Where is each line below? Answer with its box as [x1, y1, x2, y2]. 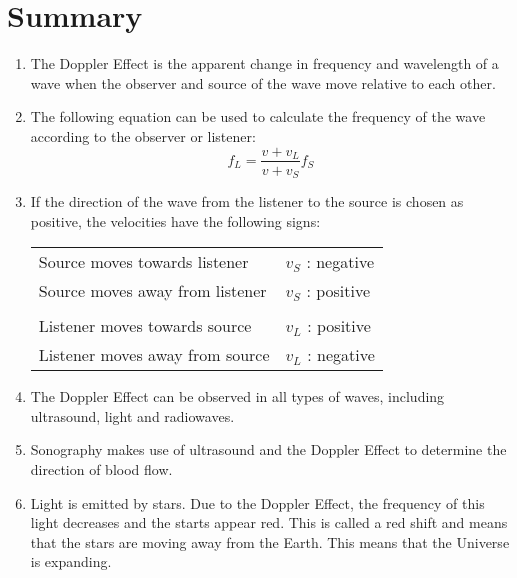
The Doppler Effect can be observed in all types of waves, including [30, 386, 445, 407]
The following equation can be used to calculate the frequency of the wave [30, 106, 486, 127]
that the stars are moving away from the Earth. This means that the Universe [30, 531, 510, 552]
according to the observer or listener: [30, 125, 256, 146]
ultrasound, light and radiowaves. [30, 405, 235, 426]
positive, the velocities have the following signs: [30, 210, 321, 231]
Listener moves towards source [38, 314, 252, 338]
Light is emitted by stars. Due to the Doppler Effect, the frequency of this [30, 492, 485, 513]
